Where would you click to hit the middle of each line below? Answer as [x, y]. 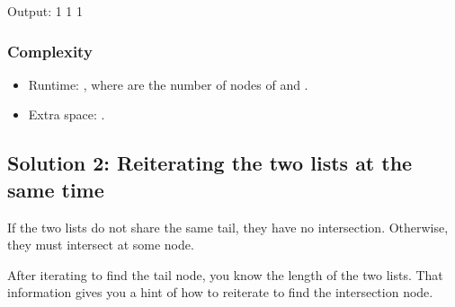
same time [56, 189]
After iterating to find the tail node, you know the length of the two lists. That [225, 274]
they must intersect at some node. [101, 245]
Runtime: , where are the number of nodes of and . [168, 84]
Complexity [50, 51]
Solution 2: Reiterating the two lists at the [210, 163]
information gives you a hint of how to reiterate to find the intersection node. [220, 292]
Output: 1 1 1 [45, 11]
